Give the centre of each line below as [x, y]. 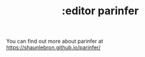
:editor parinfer [100, 11]
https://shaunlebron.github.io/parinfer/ [53, 47]
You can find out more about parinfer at [55, 41]
